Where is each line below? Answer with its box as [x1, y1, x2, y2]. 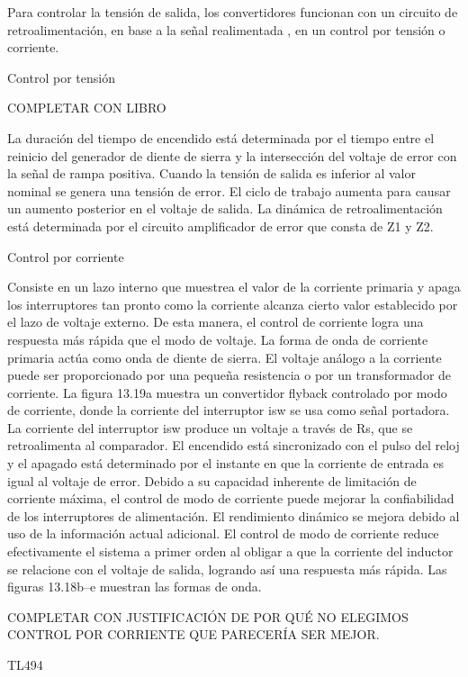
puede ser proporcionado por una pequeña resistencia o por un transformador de [7, 366, 452, 384]
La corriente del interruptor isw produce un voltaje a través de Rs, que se [7, 418, 413, 437]
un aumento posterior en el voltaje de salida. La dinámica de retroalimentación [7, 199, 443, 218]
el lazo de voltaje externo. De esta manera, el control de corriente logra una [7, 312, 424, 331]
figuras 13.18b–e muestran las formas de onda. [7, 577, 262, 596]
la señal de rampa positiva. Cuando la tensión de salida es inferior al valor [7, 164, 416, 183]
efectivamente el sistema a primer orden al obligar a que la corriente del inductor [7, 542, 454, 561]
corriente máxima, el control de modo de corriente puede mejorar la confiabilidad [7, 489, 454, 508]
